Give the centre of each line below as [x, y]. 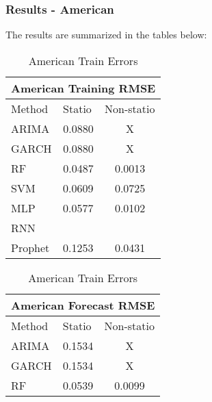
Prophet [30, 247]
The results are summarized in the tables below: [106, 35]
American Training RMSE [83, 88]
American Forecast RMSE [83, 305]
